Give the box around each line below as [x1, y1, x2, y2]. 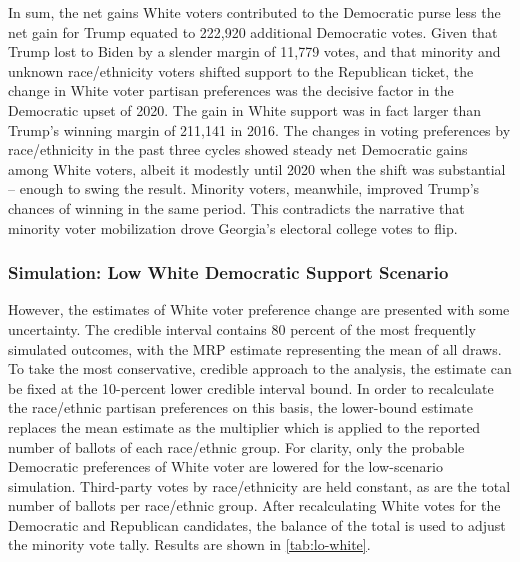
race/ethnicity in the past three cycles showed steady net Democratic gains [8, 139, 468, 160]
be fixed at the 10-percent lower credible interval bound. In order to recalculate [8, 377, 494, 398]
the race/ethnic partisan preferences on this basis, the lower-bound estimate [8, 397, 473, 418]
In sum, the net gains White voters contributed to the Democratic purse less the [8, 2, 501, 22]
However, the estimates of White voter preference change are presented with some [8, 299, 510, 320]
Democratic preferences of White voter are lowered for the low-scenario [8, 456, 443, 477]
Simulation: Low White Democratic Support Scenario [8, 260, 449, 285]
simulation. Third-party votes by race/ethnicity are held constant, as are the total [8, 475, 511, 496]
